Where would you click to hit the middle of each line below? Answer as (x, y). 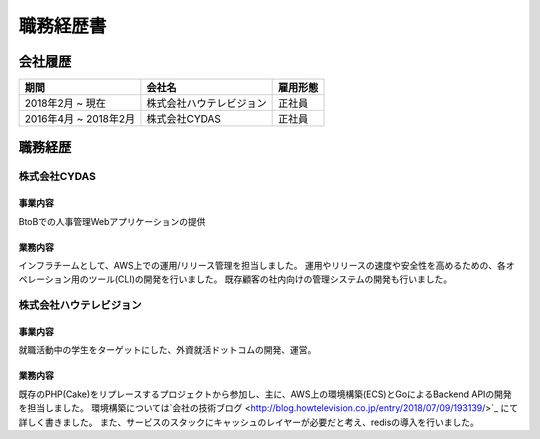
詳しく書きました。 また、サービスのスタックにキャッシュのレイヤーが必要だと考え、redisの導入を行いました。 (249, 422)
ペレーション (45, 279)
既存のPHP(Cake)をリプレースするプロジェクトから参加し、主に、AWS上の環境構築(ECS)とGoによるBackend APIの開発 (265, 394)
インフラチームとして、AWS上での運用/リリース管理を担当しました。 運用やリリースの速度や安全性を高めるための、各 (262, 266)
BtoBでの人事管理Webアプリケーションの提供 (112, 221)
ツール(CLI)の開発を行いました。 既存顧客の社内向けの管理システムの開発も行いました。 (270, 279)
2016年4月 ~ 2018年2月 (79, 119)
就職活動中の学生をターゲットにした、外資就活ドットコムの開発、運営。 (167, 350)
